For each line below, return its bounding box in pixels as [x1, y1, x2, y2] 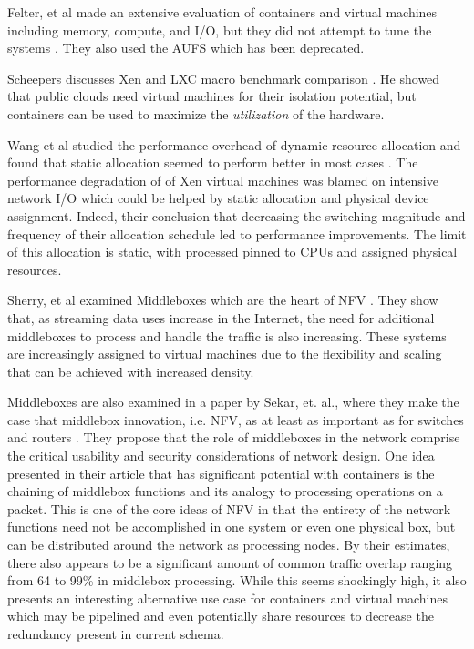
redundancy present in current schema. [7, 624, 224, 643]
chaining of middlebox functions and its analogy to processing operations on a [7, 482, 443, 501]
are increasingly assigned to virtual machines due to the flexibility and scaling [7, 344, 442, 363]
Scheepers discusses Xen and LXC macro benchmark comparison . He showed [7, 68, 440, 87]
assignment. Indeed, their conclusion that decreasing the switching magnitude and [7, 206, 466, 225]
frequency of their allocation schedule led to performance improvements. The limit [7, 224, 467, 243]
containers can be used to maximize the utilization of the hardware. [7, 104, 385, 123]
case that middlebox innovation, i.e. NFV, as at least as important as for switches [7, 410, 464, 429]
